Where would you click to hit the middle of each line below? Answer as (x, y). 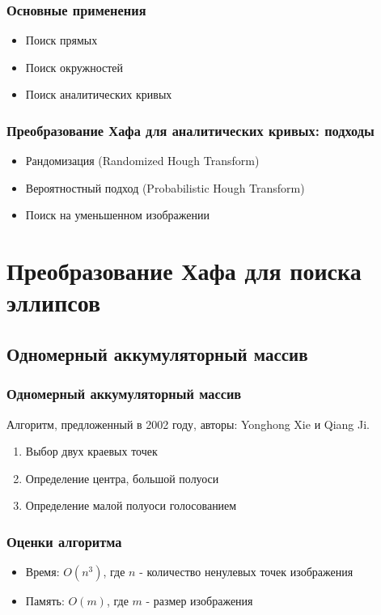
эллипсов (54, 302)
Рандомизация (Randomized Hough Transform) (142, 161)
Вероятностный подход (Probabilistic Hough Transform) (165, 187)
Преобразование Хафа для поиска (184, 271)
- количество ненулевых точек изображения (246, 572)
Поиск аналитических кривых (99, 94)
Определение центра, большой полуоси (122, 478)
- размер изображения (199, 601)
